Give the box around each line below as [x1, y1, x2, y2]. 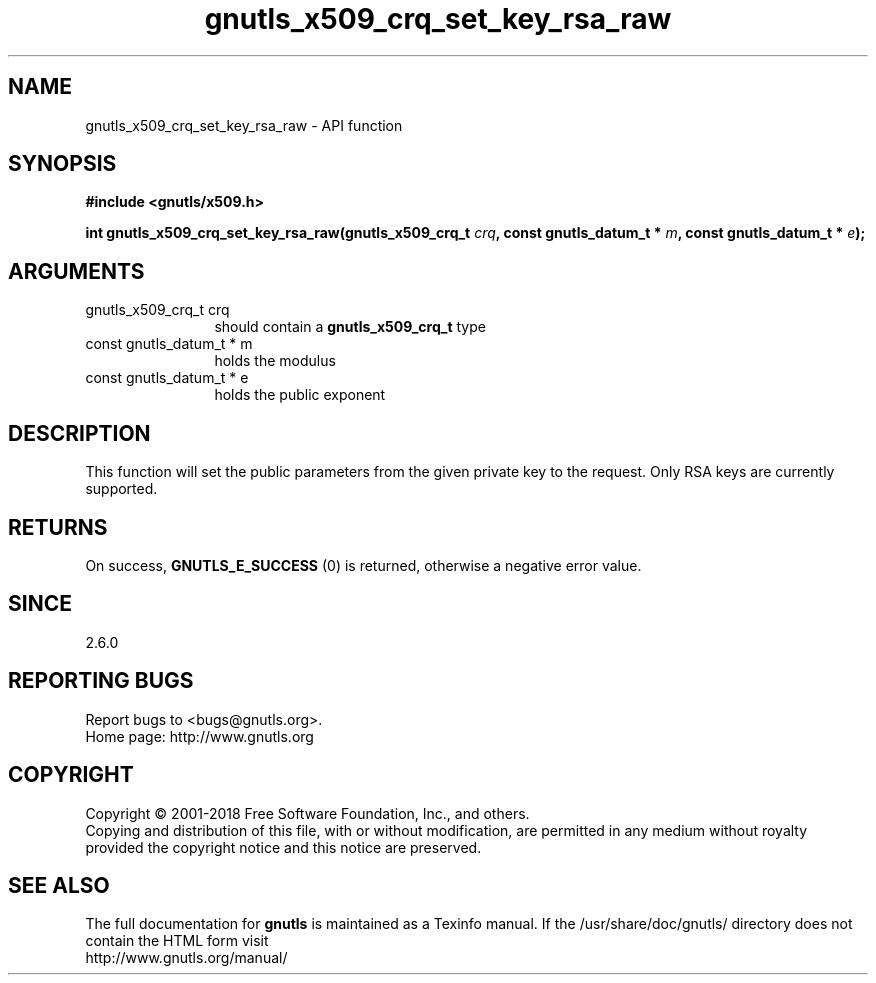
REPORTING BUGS [8, 668, 194, 694]
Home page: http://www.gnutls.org [85, 727, 314, 745]
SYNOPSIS [8, 151, 117, 177]
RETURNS [8, 514, 108, 540]
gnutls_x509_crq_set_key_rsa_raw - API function [85, 116, 403, 134]
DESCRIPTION [8, 420, 151, 446]
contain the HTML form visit [85, 932, 269, 950]
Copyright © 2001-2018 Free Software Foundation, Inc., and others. [85, 804, 530, 822]
